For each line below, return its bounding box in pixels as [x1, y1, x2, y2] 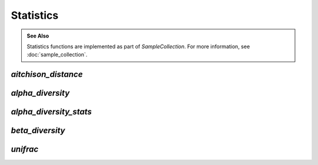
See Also [26, 32, 49, 39]
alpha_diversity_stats [11, 107, 92, 117]
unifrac [11, 144, 39, 154]
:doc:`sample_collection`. [26, 51, 88, 58]
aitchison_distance [11, 69, 83, 79]
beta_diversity [11, 126, 65, 136]
